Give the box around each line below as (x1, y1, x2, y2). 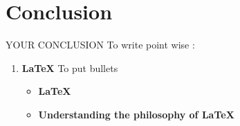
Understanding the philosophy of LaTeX (38, 107, 234, 121)
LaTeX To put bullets (21, 60, 118, 75)
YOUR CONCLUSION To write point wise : (6, 37, 195, 52)
